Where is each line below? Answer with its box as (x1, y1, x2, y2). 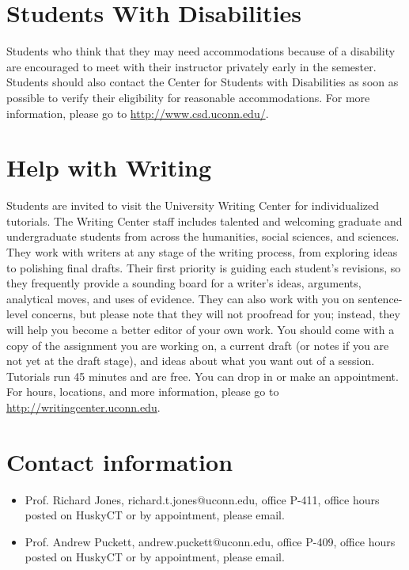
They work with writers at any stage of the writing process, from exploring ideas (6, 244, 398, 260)
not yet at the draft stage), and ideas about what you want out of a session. (6, 352, 375, 369)
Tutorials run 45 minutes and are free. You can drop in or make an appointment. (6, 367, 399, 384)
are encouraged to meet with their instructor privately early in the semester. (6, 58, 377, 74)
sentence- (358, 290, 403, 306)
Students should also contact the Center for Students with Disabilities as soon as (6, 74, 399, 90)
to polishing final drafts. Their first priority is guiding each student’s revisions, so (6, 259, 401, 275)
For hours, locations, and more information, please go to (6, 383, 279, 400)
